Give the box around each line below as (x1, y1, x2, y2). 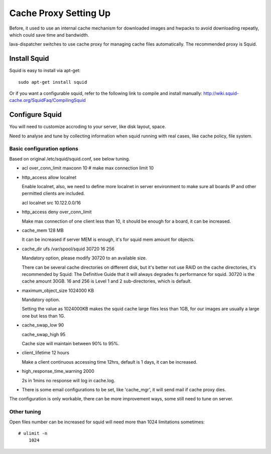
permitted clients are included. (22, 191, 85, 197)
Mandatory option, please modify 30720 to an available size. (22, 255, 147, 261)
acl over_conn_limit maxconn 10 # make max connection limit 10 (22, 165, 154, 171)
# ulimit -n (18, 430, 48, 436)
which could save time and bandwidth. (9, 32, 89, 38)
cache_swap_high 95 (22, 331, 66, 337)
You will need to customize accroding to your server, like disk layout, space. (9, 123, 166, 130)
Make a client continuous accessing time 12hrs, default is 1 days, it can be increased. (22, 359, 198, 365)
